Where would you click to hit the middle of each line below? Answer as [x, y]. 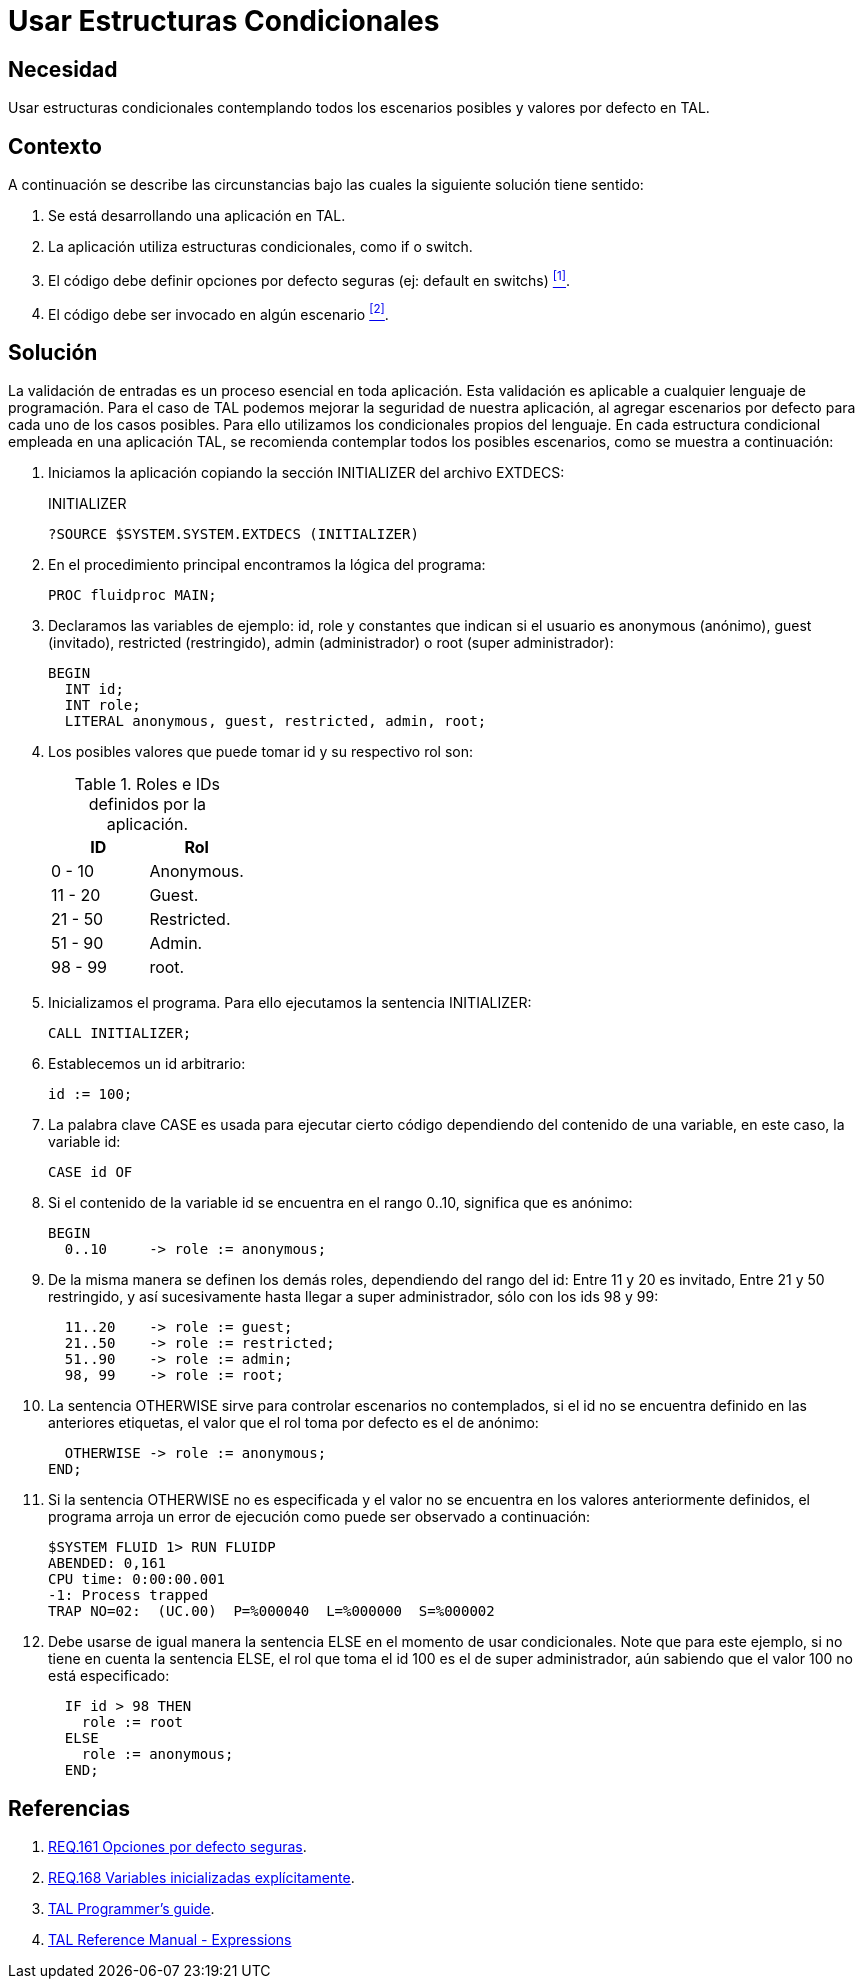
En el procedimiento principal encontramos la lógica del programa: [267, 565]
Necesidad [63, 69]
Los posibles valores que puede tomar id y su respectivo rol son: [260, 752]
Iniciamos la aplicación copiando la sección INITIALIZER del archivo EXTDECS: [306, 473]
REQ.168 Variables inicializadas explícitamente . [201, 1878]
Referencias [69, 1808]
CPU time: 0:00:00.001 [137, 1579]
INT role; [102, 705]
